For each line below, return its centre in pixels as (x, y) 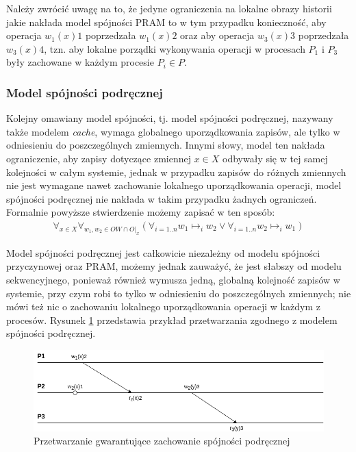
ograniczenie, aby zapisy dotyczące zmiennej (99, 158)
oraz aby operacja (217, 35)
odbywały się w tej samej (275, 158)
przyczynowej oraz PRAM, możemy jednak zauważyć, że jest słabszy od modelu (174, 266)
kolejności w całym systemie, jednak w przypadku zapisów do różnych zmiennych (176, 172)
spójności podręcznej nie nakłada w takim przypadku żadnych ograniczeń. (162, 198)
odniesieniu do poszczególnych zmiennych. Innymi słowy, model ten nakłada (166, 145)
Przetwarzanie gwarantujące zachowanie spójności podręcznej (162, 441)
